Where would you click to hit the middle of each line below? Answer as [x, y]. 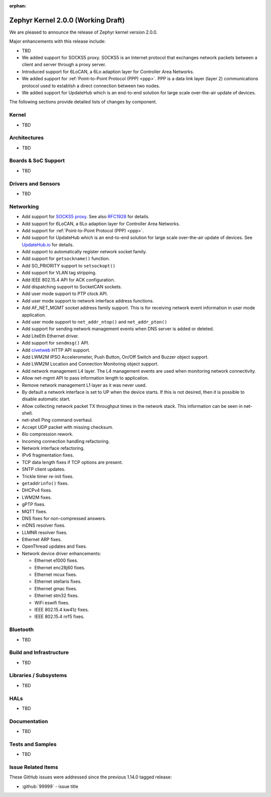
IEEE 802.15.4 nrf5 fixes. [59, 616]
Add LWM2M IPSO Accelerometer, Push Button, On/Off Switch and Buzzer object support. [115, 357]
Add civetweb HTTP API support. [56, 350]
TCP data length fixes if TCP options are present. [72, 462]
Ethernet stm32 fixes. [56, 596]
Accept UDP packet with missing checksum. [68, 427]
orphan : [18, 6]
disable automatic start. [46, 399]
